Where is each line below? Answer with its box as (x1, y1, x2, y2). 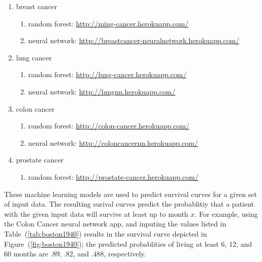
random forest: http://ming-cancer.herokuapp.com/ (28, 18, 189, 28)
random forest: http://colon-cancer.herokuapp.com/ (28, 120, 189, 131)
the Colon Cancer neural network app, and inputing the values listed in (4, 218, 226, 229)
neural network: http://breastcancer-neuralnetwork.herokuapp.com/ (28, 35, 240, 46)
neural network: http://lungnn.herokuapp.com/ (28, 86, 176, 96)
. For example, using (194, 208, 258, 219)
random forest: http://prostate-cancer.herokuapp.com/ (28, 171, 199, 182)
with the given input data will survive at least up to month (4, 208, 188, 219)
